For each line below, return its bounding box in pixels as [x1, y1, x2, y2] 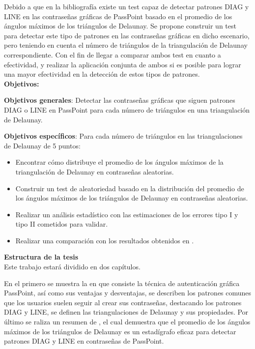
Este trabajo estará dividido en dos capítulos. [4, 262, 141, 272]
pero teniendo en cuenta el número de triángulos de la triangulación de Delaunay [4, 40, 248, 50]
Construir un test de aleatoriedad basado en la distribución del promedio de [15, 183, 244, 193]
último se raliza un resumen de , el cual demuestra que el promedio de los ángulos [4, 317, 251, 327]
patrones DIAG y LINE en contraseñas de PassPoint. [4, 336, 164, 346]
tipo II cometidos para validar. [15, 219, 108, 229]
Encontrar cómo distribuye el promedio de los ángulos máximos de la [15, 157, 224, 167]
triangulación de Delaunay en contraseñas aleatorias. [15, 166, 174, 176]
